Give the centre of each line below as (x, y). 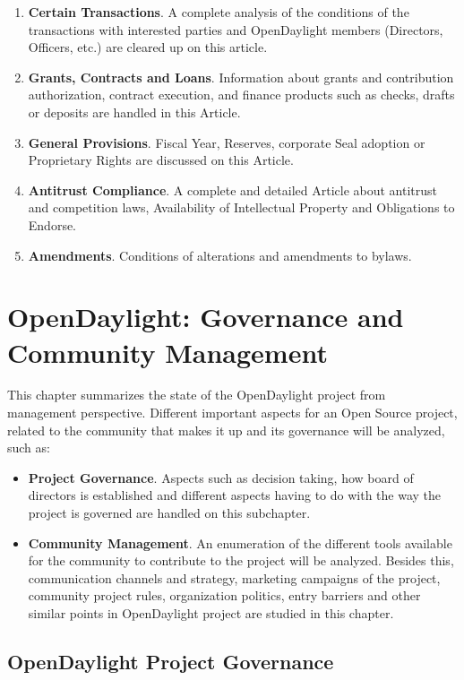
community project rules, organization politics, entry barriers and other (224, 595)
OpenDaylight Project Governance (171, 661)
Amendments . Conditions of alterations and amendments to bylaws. (220, 255)
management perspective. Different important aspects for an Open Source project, (232, 413)
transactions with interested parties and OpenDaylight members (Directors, (236, 29)
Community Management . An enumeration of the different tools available (240, 542)
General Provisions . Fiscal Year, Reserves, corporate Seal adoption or (227, 142)
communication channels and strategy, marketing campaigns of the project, (234, 577)
